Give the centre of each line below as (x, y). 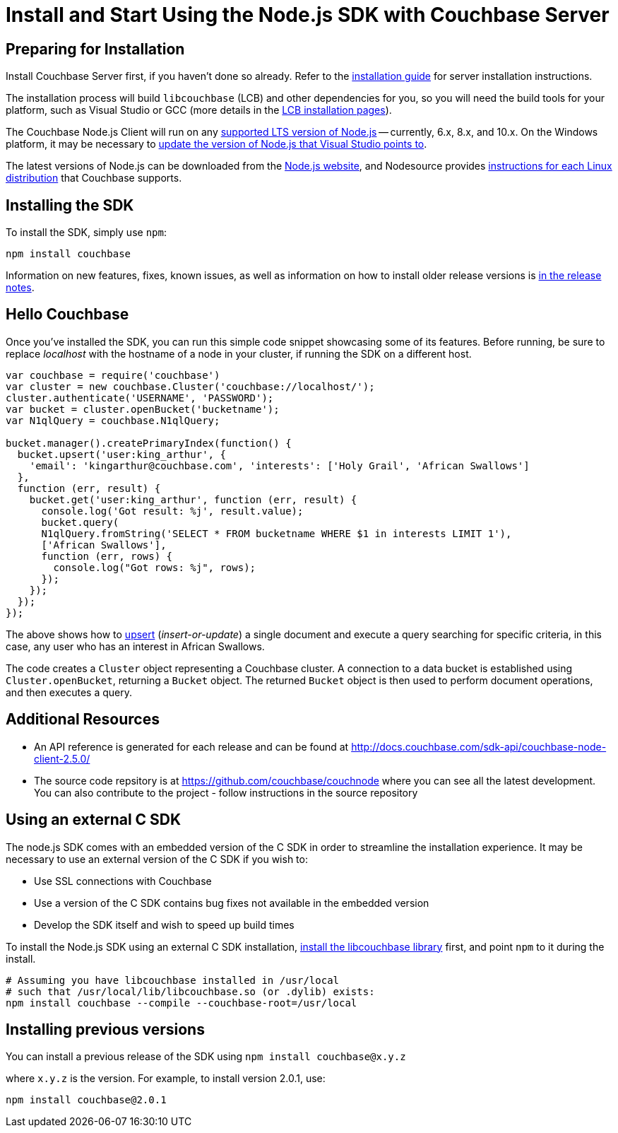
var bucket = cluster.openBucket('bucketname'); (143, 409)
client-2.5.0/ (62, 758)
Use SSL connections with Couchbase (123, 881)
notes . (20, 288)
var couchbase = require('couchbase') (113, 375)
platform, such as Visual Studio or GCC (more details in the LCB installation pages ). (199, 110)
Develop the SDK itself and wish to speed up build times (164, 924)
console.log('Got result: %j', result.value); (172, 511)
